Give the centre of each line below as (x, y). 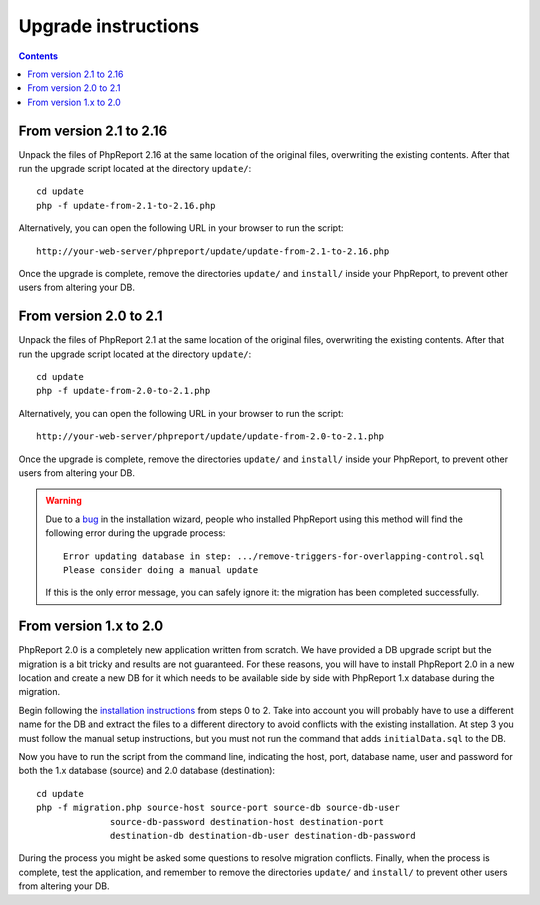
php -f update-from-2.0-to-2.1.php (123, 391)
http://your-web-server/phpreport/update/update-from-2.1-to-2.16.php (213, 251)
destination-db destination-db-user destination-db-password (263, 835)
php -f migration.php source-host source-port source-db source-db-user (218, 808)
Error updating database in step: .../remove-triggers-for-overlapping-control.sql (274, 556)
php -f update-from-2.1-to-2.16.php (126, 205)
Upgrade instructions (109, 26)
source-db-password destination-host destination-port (247, 821)
